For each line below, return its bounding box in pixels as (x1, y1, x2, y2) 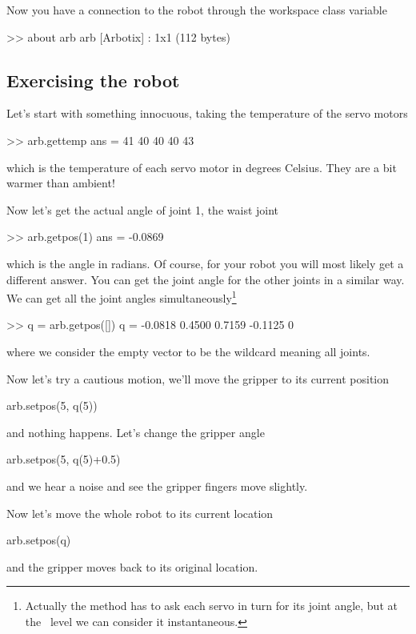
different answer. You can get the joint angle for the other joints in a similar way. (6, 271, 405, 287)
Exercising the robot (6, 67, 180, 92)
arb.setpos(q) (6, 532, 71, 548)
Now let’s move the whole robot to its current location (6, 504, 274, 521)
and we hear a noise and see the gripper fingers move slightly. (6, 477, 308, 494)
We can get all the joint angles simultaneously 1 (6, 287, 237, 306)
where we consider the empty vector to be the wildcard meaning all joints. (6, 343, 370, 359)
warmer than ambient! (6, 175, 115, 191)
